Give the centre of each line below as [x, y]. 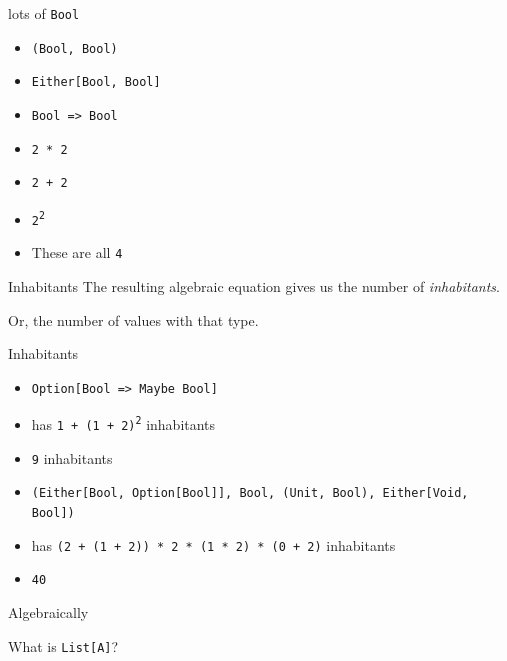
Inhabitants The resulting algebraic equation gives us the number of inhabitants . [254, 285]
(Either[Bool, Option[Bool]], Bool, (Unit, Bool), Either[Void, [250, 493]
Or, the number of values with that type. [133, 319]
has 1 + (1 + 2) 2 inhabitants [123, 424]
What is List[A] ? [63, 645]
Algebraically [48, 611]
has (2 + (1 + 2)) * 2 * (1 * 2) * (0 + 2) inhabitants [213, 544]
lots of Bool [44, 13]
